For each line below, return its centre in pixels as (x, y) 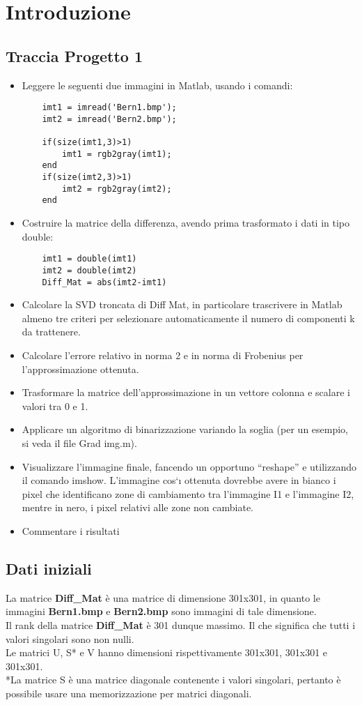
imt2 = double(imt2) (89, 270)
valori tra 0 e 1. (55, 405)
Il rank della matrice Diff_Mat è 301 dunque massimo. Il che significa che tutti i (181, 624)
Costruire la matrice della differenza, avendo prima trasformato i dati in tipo (186, 223)
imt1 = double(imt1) (89, 259)
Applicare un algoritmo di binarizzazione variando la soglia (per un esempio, (185, 429)
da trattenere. (51, 332)
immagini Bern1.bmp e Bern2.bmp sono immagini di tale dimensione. (161, 611)
